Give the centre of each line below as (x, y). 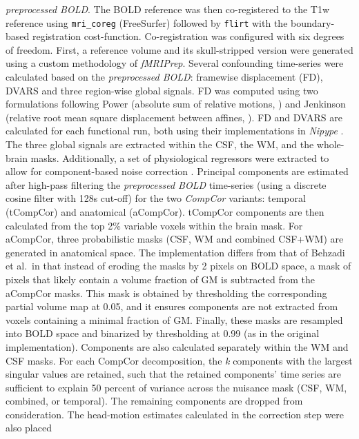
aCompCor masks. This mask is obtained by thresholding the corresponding (166, 293)
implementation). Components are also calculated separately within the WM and (177, 346)
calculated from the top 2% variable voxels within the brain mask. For (154, 225)
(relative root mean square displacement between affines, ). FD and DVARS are (174, 117)
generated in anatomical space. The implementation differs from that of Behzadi (175, 252)
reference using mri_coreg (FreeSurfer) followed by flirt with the (147, 22)
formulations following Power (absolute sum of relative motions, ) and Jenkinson (176, 104)
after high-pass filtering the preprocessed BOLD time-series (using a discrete (166, 184)
